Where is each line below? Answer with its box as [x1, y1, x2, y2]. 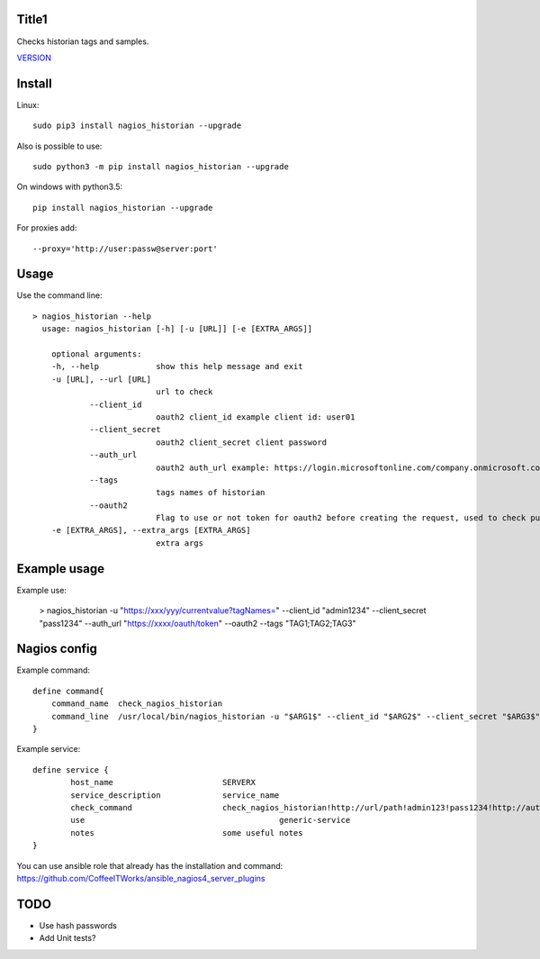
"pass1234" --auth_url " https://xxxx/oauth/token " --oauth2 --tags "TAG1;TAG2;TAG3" [39, 618, 356, 629]
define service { [32, 764, 109, 774]
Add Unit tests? [39, 933, 96, 944]
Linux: [16, 99, 40, 110]
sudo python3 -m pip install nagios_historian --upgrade [32, 161, 290, 171]
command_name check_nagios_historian [50, 699, 223, 709]
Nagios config [16, 641, 98, 656]
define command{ [32, 685, 104, 696]
